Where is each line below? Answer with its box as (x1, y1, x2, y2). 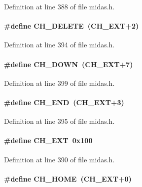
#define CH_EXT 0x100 (4, 135, 93, 146)
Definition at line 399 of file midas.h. (4, 77, 115, 88)
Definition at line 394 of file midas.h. (4, 39, 115, 50)
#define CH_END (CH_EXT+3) (4, 97, 124, 107)
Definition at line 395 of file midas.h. (4, 116, 115, 126)
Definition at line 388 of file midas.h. (4, 1, 115, 11)
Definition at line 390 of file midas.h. (4, 154, 115, 164)
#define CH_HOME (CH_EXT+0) (4, 173, 132, 184)
